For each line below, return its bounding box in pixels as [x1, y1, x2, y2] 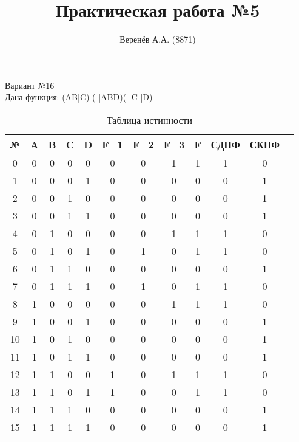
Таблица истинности [106, 112, 193, 127]
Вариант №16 [5, 78, 55, 91]
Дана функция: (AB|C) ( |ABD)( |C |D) [5, 91, 153, 103]
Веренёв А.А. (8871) [119, 33, 196, 46]
